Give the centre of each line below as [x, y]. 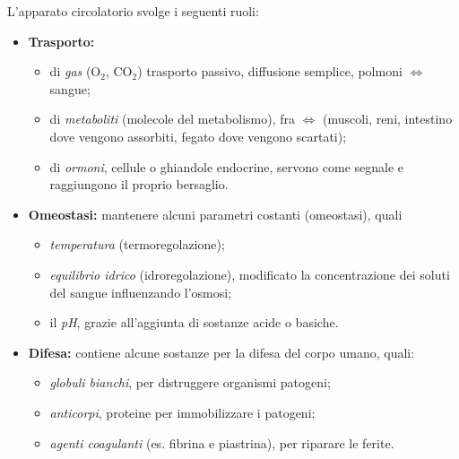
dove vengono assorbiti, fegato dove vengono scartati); [198, 136]
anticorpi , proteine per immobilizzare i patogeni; [182, 412]
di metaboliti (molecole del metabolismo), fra [172, 119]
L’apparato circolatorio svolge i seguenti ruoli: [133, 11]
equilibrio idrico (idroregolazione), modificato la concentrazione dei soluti [250, 274]
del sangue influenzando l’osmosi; [141, 292]
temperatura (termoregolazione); [137, 244]
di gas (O [75, 71]
